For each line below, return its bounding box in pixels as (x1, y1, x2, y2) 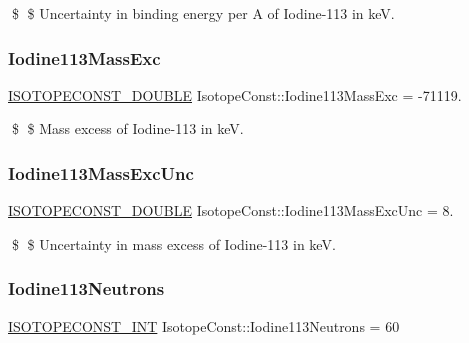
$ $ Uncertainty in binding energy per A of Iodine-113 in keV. (11, 3, 395, 23)
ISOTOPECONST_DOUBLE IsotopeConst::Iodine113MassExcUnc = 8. (8, 200, 454, 221)
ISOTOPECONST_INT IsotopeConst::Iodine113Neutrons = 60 (8, 315, 400, 336)
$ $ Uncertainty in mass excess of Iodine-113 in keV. (11, 233, 336, 254)
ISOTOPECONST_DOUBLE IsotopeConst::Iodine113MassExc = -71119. (8, 84, 462, 105)
